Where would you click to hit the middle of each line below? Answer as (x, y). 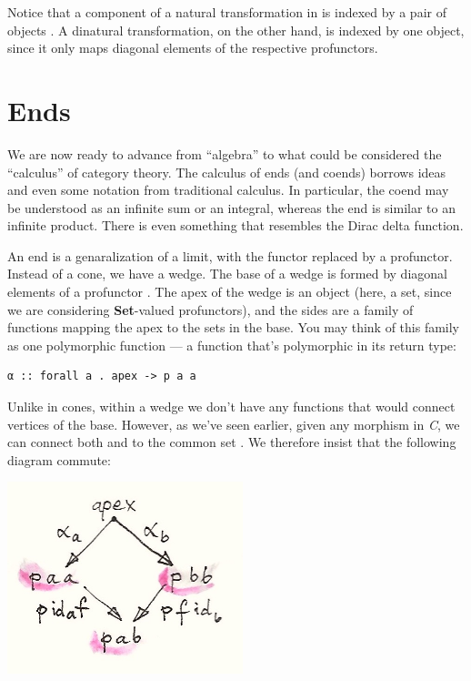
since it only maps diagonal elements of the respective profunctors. (193, 48)
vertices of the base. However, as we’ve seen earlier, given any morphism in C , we (234, 424)
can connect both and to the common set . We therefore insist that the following (232, 442)
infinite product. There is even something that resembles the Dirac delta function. (235, 225)
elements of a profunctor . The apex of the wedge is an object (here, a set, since (230, 292)
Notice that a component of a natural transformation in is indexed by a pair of (227, 12)
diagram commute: (59, 459)
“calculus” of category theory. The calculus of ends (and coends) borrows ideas (227, 172)
